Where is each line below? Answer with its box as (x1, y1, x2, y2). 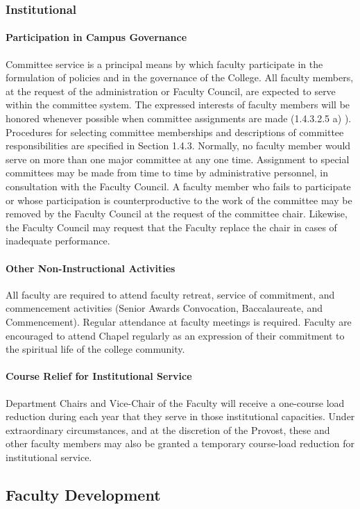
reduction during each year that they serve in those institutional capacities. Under (6, 409, 355, 424)
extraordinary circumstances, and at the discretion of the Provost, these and (6, 422, 330, 437)
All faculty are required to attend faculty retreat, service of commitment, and (6, 287, 335, 301)
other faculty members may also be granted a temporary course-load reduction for (6, 436, 354, 451)
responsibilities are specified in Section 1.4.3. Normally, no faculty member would (6, 138, 351, 153)
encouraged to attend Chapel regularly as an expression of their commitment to (6, 328, 345, 342)
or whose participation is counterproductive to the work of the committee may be (6, 192, 352, 207)
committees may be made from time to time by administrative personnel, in (6, 165, 329, 180)
